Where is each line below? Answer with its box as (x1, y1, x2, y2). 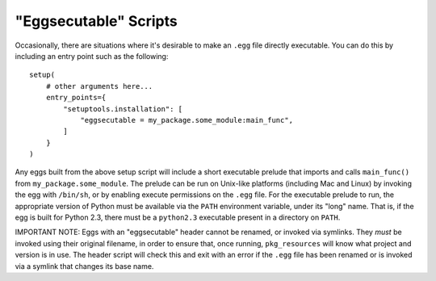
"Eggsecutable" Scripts (15, 12, 178, 30)
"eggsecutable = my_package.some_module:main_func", (80, 115, 294, 124)
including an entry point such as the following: (15, 51, 169, 61)
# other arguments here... (45, 82, 153, 90)
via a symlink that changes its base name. (15, 261, 154, 271)
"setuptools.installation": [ (63, 104, 183, 113)
